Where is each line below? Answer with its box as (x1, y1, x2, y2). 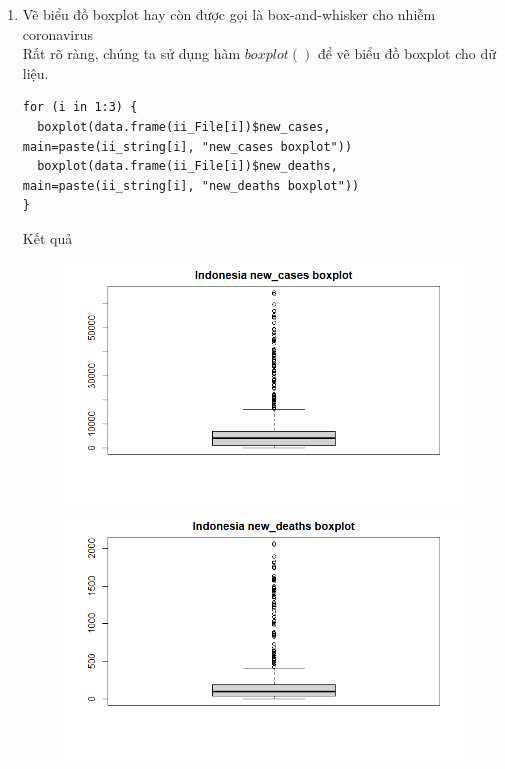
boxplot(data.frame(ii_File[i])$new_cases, (37, 119, 331, 134)
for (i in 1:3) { (22, 100, 138, 115)
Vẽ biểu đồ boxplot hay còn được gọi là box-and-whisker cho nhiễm (22, 4, 436, 24)
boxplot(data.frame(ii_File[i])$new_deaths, (37, 159, 338, 174)
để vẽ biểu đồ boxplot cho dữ (317, 43, 497, 64)
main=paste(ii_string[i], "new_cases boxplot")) (22, 139, 353, 154)
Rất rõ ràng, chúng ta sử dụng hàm (22, 43, 241, 64)
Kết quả (22, 227, 73, 248)
